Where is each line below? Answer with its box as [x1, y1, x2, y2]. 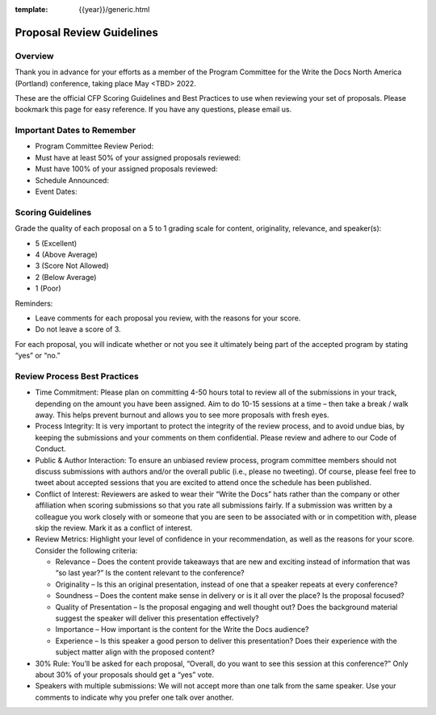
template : [15, 5, 48, 14]
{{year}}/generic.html [78, 5, 150, 14]
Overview [15, 50, 54, 61]
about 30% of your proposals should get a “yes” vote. [35, 670, 215, 679]
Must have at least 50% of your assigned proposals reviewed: [35, 153, 241, 162]
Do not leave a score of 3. [35, 324, 121, 334]
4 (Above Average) [35, 249, 99, 259]
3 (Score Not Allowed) [35, 261, 109, 270]
